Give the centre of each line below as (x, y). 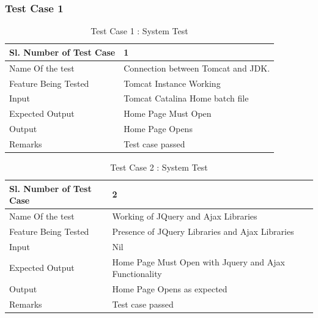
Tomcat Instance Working (172, 83)
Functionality (137, 274)
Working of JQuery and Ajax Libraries (185, 216)
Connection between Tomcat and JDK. (197, 68)
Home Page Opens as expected (170, 288)
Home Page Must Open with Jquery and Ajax (198, 261)
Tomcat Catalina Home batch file (186, 98)
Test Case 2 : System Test (159, 167)
